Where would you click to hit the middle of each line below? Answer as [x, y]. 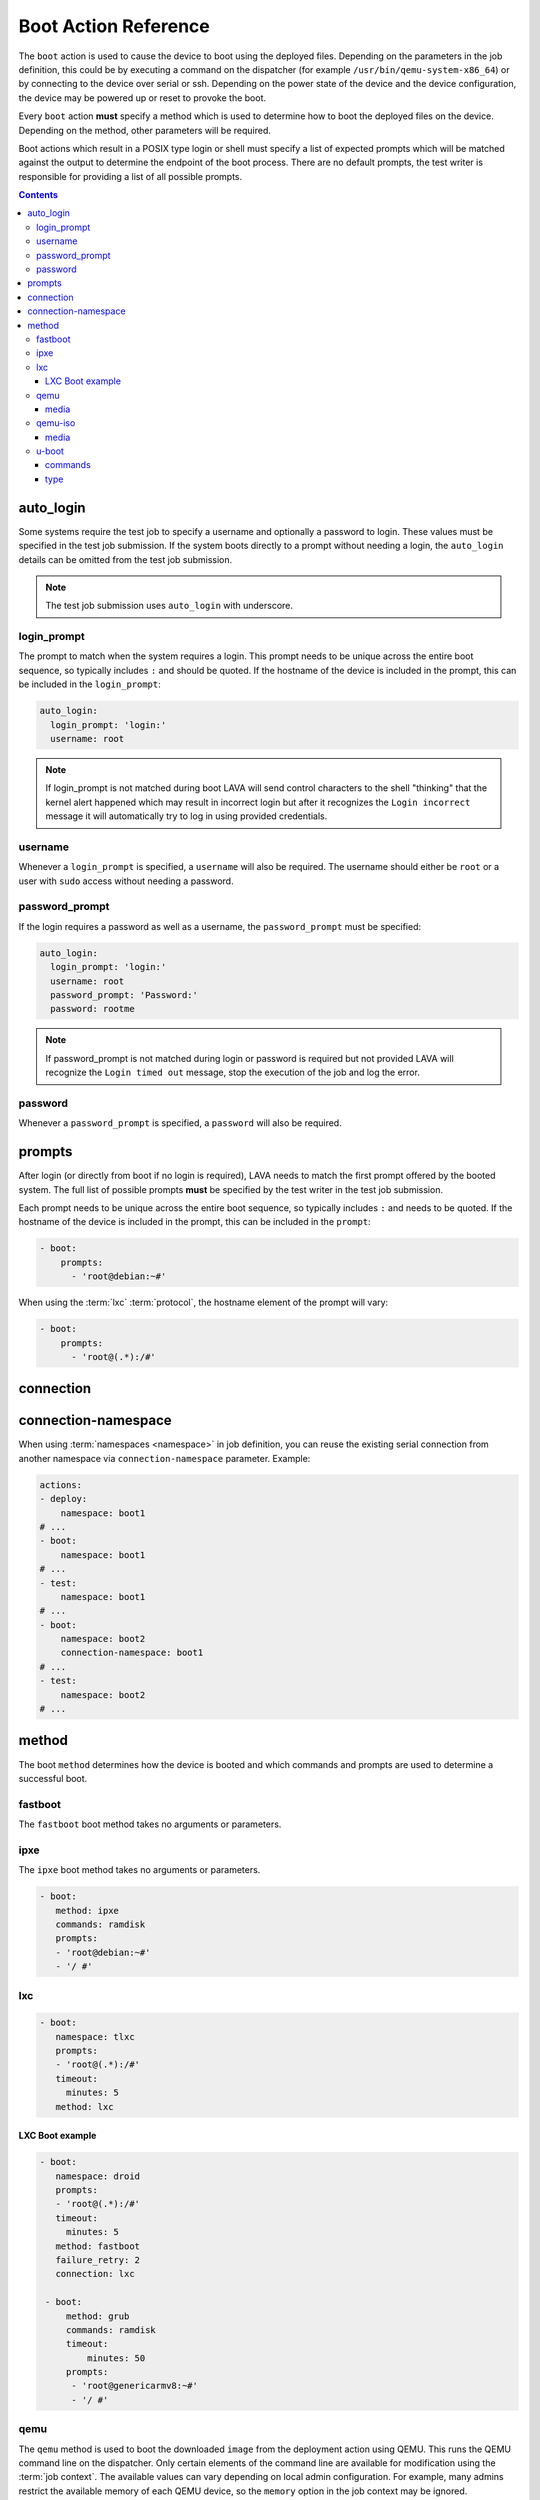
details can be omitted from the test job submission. [125, 559]
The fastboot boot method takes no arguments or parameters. [150, 1824]
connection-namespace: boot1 [132, 1653]
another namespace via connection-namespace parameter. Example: [164, 1458]
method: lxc [84, 2106]
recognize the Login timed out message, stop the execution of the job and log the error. [232, 1072]
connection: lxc [95, 2274]
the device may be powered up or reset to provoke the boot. [142, 97]
